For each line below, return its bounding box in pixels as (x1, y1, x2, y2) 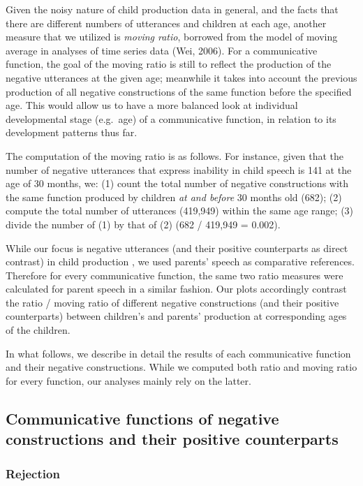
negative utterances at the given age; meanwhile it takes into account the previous (6, 70, 357, 84)
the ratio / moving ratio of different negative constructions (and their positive (6, 295, 339, 309)
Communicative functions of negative (6, 407, 279, 429)
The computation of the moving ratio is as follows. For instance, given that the (6, 148, 343, 163)
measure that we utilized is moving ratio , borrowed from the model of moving (6, 29, 338, 44)
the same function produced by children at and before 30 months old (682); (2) (6, 189, 342, 204)
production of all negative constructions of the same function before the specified (6, 84, 352, 98)
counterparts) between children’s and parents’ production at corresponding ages (6, 309, 347, 323)
